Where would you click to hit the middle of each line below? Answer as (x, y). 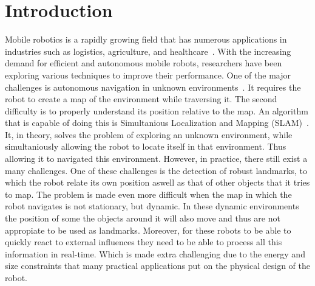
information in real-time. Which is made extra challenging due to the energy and (155, 253)
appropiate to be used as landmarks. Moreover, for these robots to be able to (148, 230)
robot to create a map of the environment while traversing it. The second (141, 99)
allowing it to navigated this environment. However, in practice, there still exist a (156, 159)
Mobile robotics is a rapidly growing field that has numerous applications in (146, 39)
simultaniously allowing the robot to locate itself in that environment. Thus (146, 146)
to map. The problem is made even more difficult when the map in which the (148, 194)
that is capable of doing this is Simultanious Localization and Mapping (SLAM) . (157, 123)
